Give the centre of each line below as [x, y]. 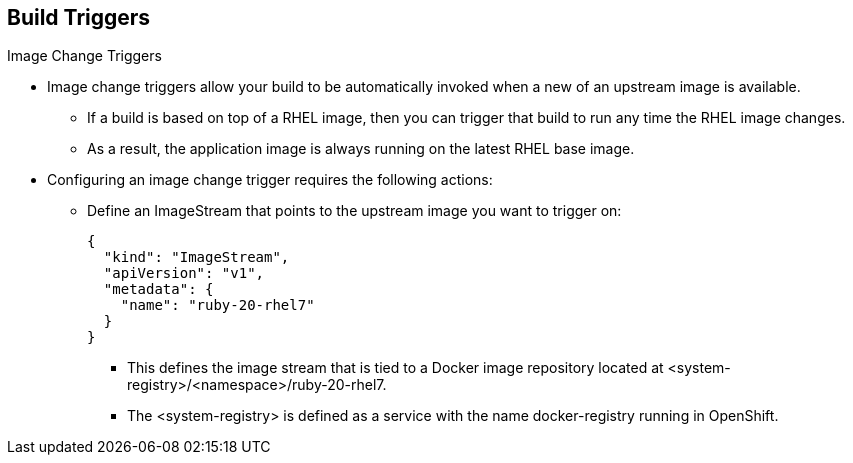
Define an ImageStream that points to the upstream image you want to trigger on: [354, 211]
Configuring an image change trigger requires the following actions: [270, 180]
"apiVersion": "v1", [184, 273]
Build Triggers [79, 17]
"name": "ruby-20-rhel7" [217, 305]
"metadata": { [158, 289]
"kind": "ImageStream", [196, 257]
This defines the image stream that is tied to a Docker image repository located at [395, 368]
